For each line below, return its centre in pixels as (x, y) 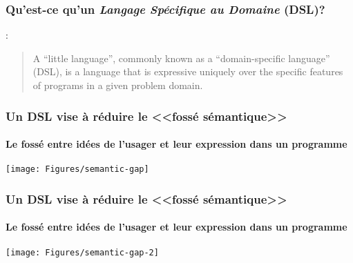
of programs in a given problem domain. (118, 85)
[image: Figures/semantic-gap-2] (82, 252)
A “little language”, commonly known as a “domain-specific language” (181, 58)
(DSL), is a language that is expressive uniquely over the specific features (188, 71)
